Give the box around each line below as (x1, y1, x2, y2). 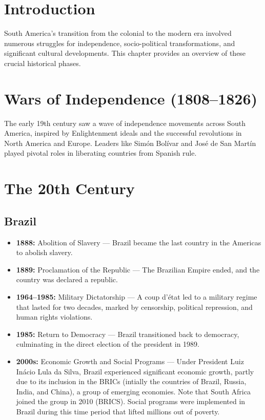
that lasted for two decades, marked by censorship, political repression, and (16, 301, 253, 312)
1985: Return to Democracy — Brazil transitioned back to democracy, (16, 328, 239, 339)
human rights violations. (16, 311, 93, 322)
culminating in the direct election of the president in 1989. (16, 339, 199, 349)
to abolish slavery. (16, 247, 73, 258)
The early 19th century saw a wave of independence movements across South (4, 117, 246, 128)
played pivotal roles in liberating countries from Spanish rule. (4, 148, 197, 158)
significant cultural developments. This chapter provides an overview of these (4, 48, 246, 58)
